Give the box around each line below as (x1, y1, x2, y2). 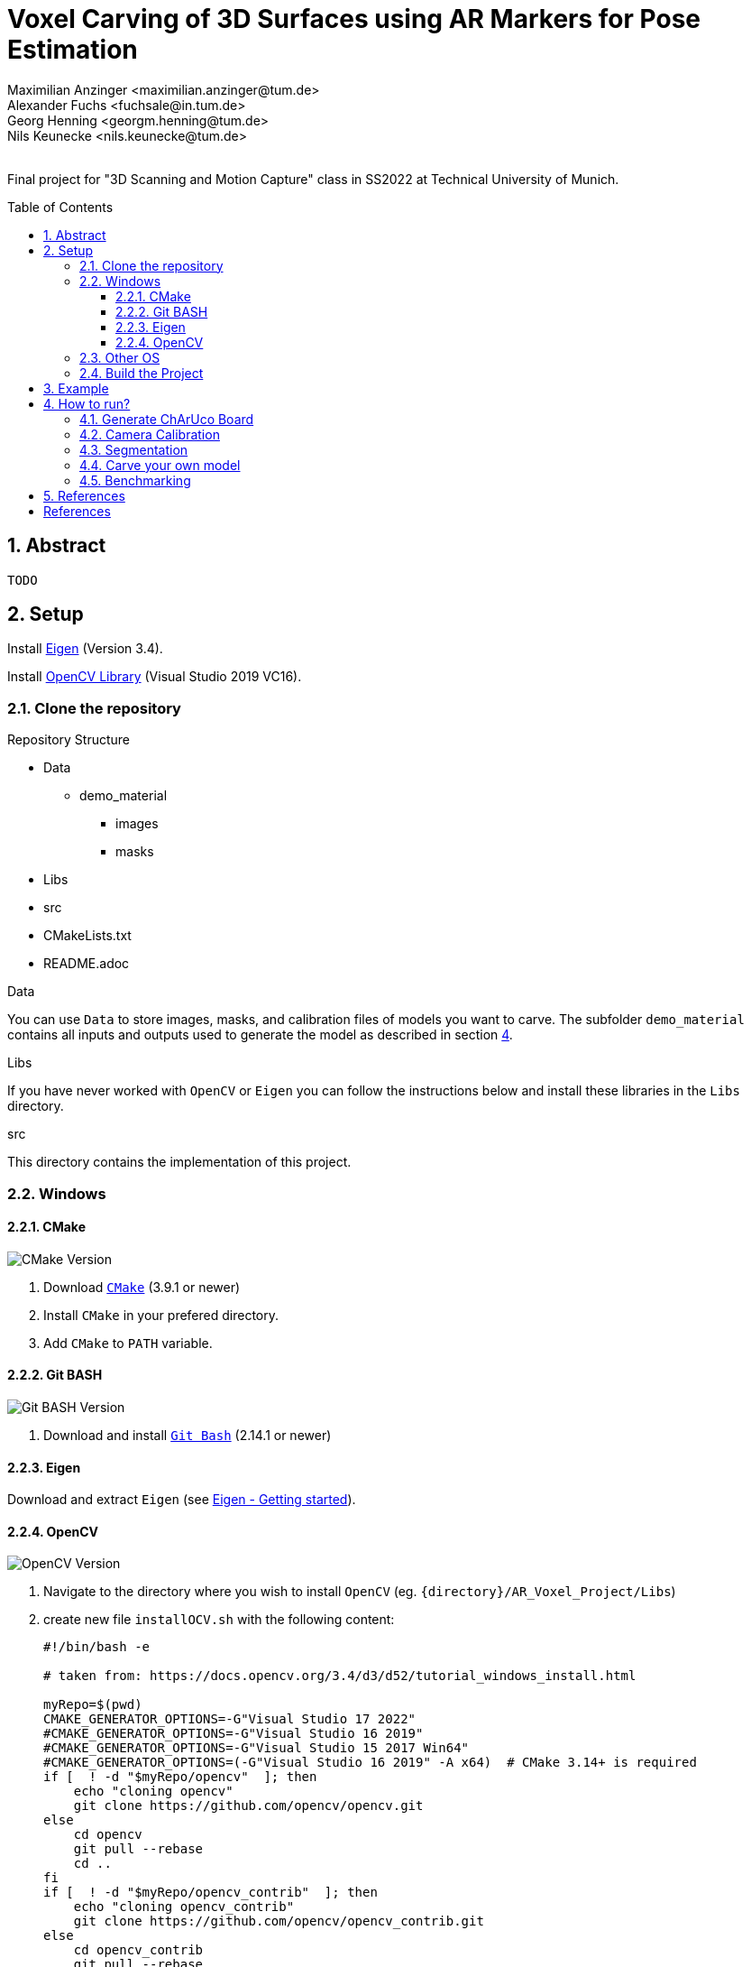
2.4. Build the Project (79, 365, 204, 381)
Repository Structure (7, 732, 131, 748)
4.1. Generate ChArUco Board (79, 411, 254, 427)
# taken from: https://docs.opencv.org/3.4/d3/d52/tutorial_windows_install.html (43, 1668, 637, 1684)
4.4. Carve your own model (79, 457, 241, 473)
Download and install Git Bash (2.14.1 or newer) (43, 1427, 332, 1443)
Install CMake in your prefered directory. (43, 1307, 279, 1323)
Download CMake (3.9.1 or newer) (43, 1279, 241, 1295)
